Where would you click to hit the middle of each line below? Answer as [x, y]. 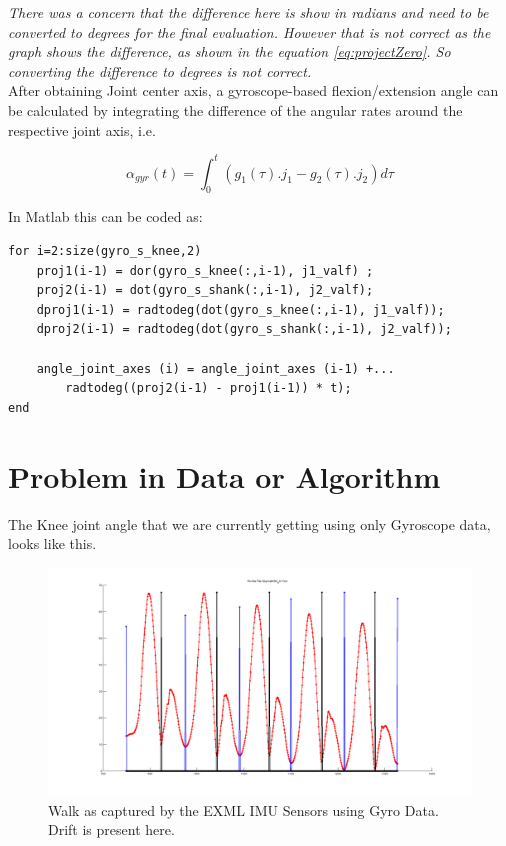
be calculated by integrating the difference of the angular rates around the [235, 109]
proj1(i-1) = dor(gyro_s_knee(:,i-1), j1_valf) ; [205, 270]
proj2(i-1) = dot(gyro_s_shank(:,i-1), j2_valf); [205, 290]
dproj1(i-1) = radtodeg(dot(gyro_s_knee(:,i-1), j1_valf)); [240, 309]
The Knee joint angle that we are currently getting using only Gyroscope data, [249, 523]
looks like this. [52, 543]
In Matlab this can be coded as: [105, 216]
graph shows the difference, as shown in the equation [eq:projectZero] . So [229, 51]
